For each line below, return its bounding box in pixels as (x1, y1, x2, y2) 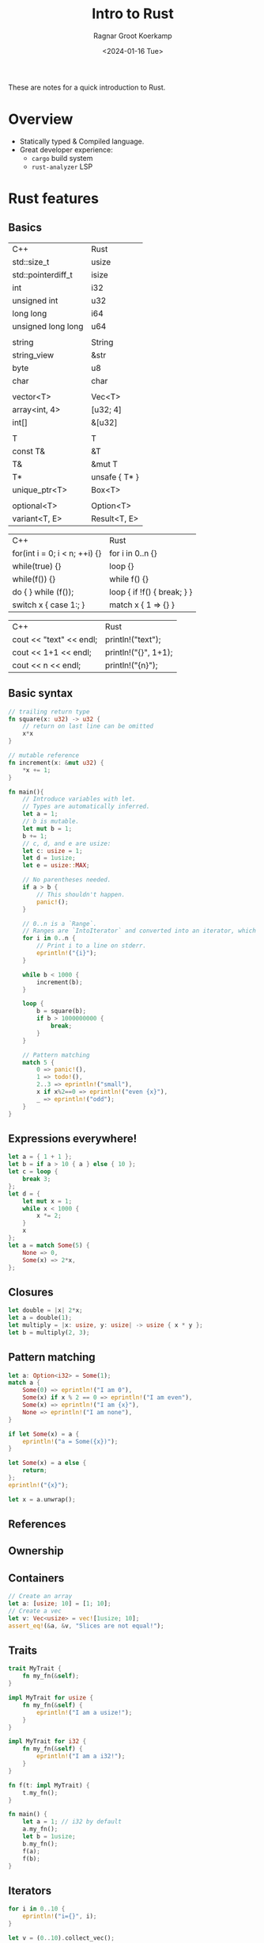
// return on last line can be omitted (22, 722, 154, 730)
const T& (12, 446, 46, 457)
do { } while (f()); (12, 586, 74, 597)
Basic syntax (8, 687, 74, 700)
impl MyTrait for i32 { (8, 1738, 87, 1746)
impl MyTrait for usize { (8, 1694, 93, 1702)
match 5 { (22, 1058, 55, 1066)
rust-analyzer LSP (31, 162, 93, 171)
